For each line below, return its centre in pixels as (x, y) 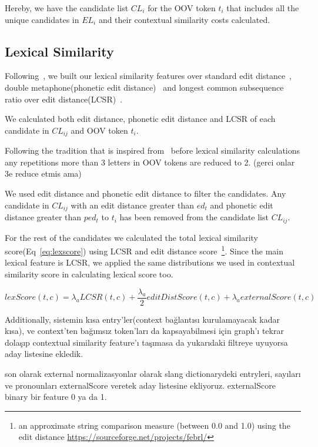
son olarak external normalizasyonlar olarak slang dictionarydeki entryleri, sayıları (153, 373)
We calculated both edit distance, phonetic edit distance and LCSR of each (140, 119)
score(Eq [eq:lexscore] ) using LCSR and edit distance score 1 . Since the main (144, 250)
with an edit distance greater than (132, 205)
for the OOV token (182, 8)
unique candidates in (42, 19)
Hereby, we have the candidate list (67, 8)
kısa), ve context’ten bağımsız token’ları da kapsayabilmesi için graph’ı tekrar (144, 331)
